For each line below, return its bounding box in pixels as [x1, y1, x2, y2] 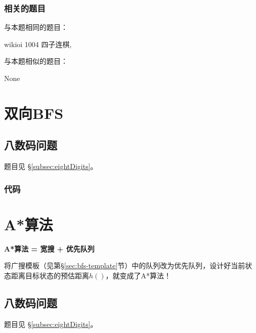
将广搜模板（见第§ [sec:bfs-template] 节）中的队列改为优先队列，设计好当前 [4, 260, 245, 271]
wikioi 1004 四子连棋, [4, 38, 72, 49]
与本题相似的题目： [4, 56, 68, 66]
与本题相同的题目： [4, 22, 68, 32]
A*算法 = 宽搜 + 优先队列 [4, 243, 95, 254]
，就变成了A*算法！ [105, 270, 172, 280]
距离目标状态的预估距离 [11, 270, 89, 280]
